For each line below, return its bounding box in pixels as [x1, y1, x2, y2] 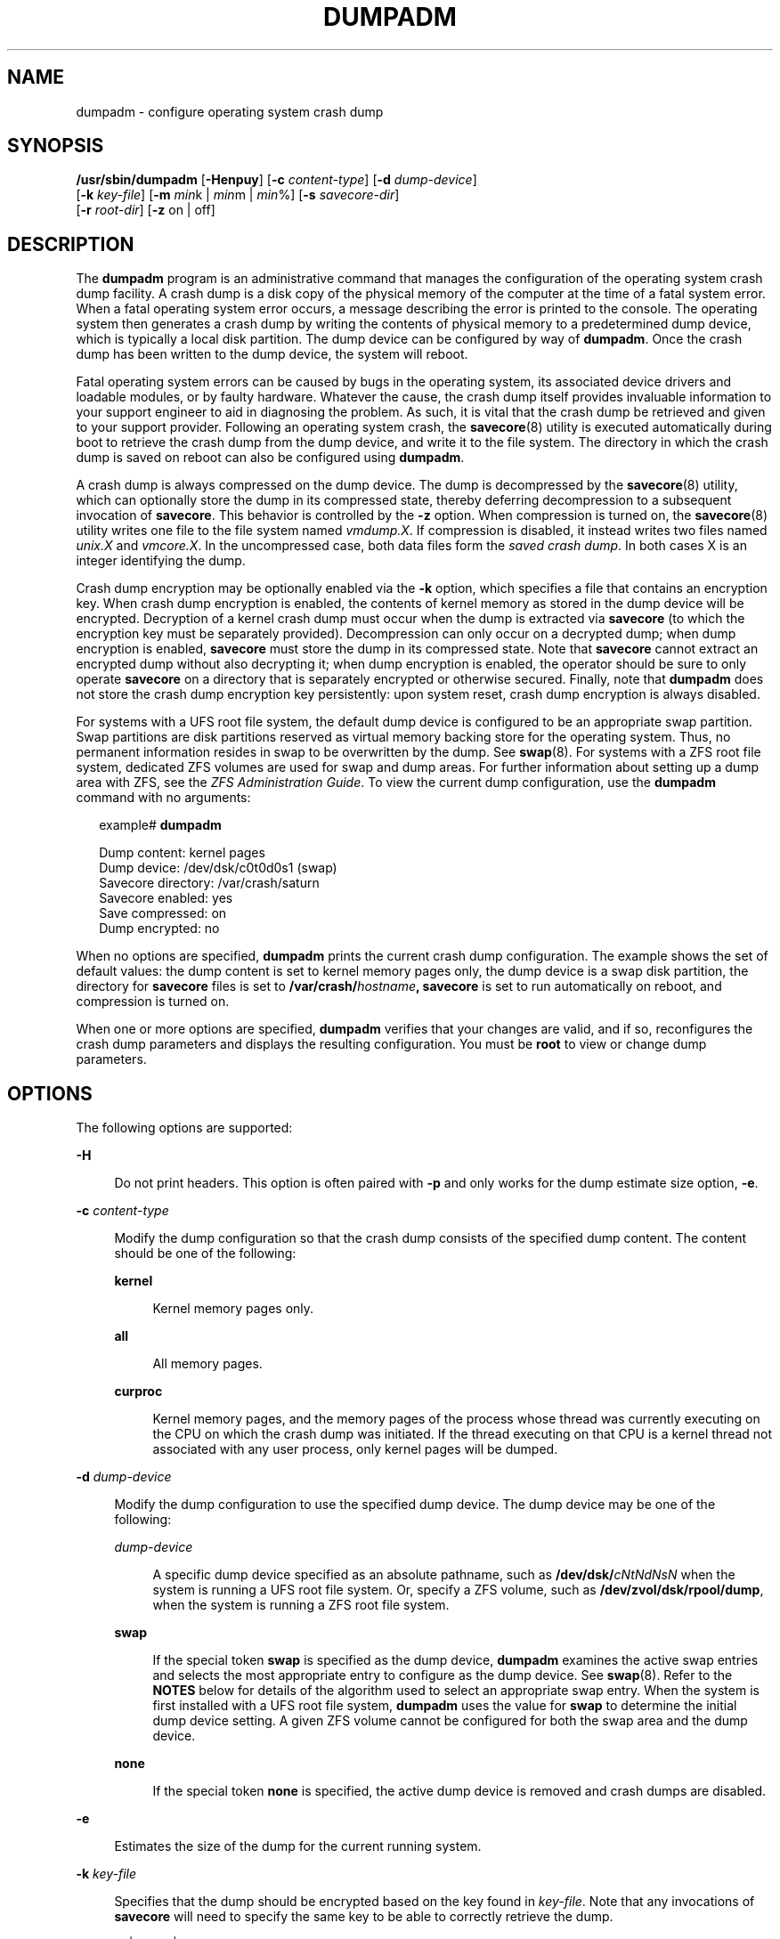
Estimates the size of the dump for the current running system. [114, 1838, 482, 1854]
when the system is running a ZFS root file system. [152, 1597, 450, 1613]
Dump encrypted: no [99, 921, 220, 937]
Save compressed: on [99, 905, 227, 921]
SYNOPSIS [7, 134, 104, 158]
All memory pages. [152, 1356, 263, 1372]
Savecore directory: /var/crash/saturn [99, 875, 320, 891]
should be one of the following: [114, 1245, 297, 1262]
